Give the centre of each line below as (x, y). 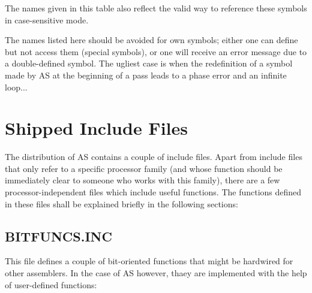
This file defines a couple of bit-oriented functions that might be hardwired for (149, 261)
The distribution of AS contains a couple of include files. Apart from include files (154, 157)
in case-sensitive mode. (47, 19)
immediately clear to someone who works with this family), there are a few (142, 180)
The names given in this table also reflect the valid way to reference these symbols (156, 8)
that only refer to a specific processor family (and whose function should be (144, 168)
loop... (16, 87)
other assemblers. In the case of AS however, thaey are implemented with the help (156, 273)
